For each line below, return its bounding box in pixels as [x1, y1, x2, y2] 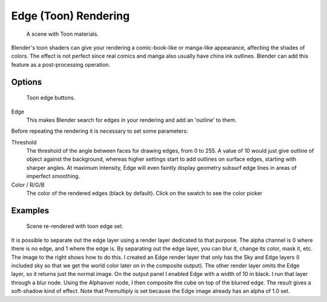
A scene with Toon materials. [26, 30, 99, 38]
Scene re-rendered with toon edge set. [26, 223, 124, 230]
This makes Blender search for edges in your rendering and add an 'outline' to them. [26, 116, 237, 124]
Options [11, 76, 42, 87]
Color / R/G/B [11, 181, 45, 188]
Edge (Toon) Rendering [11, 9, 130, 22]
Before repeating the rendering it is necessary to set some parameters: [11, 127, 188, 135]
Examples [11, 205, 50, 215]
